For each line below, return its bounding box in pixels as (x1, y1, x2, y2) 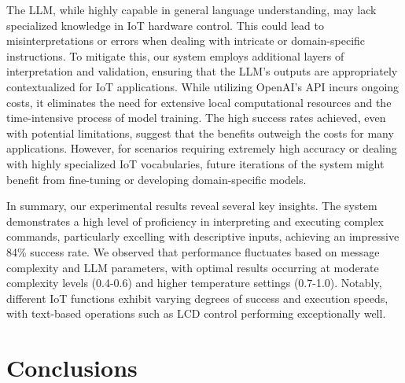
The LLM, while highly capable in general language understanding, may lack (6, 2, 377, 17)
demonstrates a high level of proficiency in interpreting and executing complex (6, 212, 384, 229)
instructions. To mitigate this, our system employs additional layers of (6, 47, 344, 64)
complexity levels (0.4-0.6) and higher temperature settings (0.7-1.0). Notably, (6, 274, 382, 291)
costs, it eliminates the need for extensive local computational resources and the (6, 94, 392, 110)
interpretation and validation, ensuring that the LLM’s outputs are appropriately (6, 63, 398, 79)
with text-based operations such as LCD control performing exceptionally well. (6, 305, 386, 322)
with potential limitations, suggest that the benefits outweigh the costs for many (6, 124, 394, 141)
